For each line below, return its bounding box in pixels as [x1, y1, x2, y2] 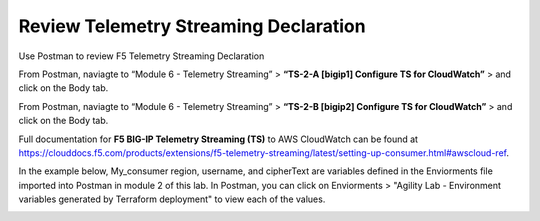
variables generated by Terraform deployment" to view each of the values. [18, 193, 326, 205]
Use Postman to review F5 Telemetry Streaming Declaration [18, 50, 265, 62]
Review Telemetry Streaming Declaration [18, 15, 366, 37]
